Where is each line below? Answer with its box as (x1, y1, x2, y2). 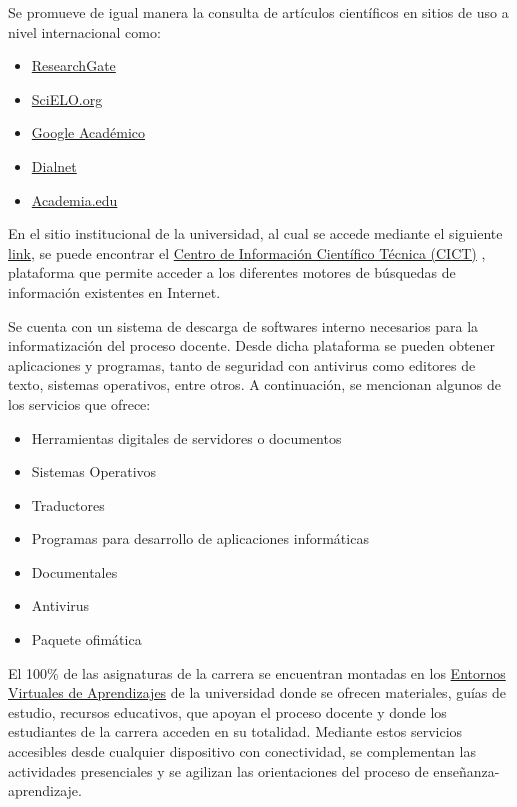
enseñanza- (433, 760, 500, 781)
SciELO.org (31, 88, 103, 109)
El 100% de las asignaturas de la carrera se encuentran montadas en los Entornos (8, 662, 506, 683)
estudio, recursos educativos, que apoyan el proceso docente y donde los (8, 701, 447, 722)
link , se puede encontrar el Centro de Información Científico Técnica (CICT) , (8, 242, 486, 263)
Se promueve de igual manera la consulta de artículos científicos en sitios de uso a (8, 2, 509, 22)
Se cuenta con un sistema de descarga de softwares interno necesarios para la (8, 315, 479, 336)
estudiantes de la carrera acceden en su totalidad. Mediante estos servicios (8, 721, 463, 742)
